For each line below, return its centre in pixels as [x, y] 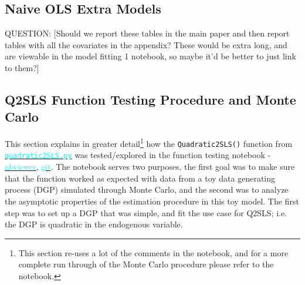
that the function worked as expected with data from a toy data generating [140, 178]
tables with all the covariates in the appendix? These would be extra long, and [146, 44]
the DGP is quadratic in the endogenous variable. [94, 224]
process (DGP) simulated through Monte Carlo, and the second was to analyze [147, 190]
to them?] [22, 67]
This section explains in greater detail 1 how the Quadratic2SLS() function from [149, 142]
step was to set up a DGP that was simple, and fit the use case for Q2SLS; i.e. [146, 212]
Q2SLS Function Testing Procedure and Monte [150, 99]
